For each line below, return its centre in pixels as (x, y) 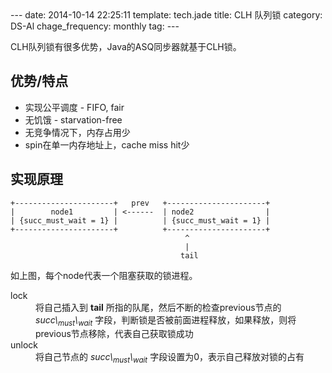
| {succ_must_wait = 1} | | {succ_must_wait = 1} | (140, 220)
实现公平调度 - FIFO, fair (74, 107)
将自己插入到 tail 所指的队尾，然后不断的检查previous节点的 (158, 307)
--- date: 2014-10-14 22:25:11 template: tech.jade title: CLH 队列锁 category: (166, 15)
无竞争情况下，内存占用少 (77, 132)
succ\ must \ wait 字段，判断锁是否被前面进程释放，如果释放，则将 (166, 320)
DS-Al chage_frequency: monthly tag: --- (95, 26)
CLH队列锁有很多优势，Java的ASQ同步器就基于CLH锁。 (126, 46)
